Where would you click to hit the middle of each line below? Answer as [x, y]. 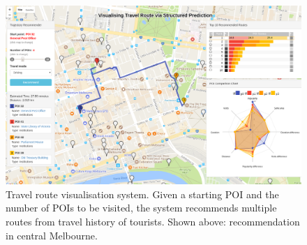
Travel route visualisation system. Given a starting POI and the [142, 194]
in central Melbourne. [52, 235]
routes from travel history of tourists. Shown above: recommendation [153, 222]
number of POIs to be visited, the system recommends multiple [141, 208]
